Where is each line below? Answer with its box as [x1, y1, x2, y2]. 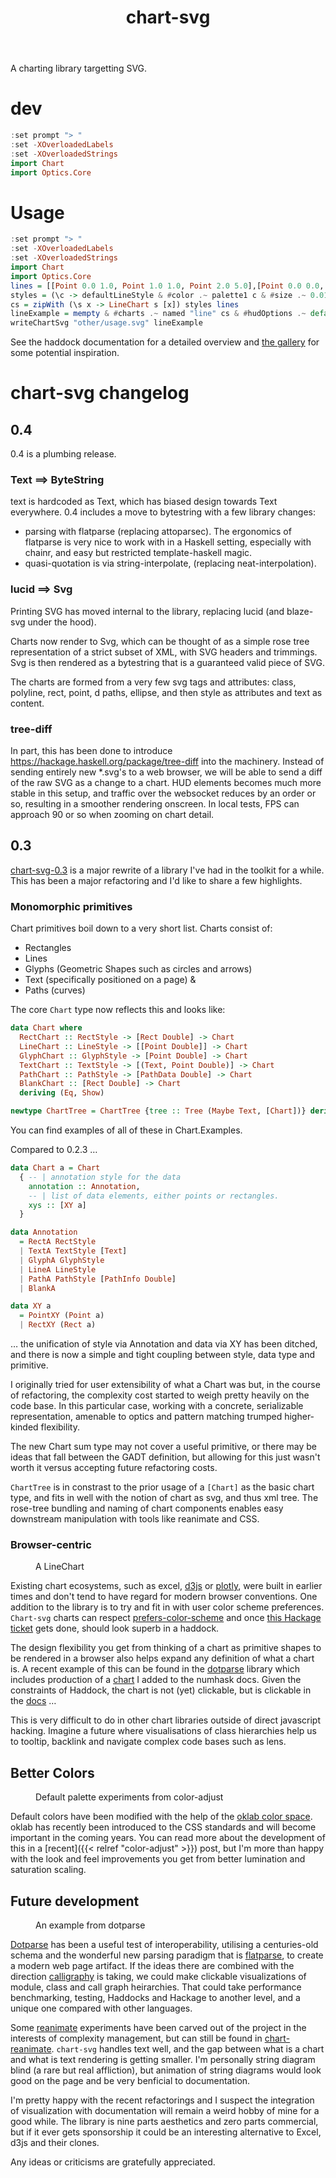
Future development [10, 1892, 140, 1910]
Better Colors [10, 1764, 95, 1781]
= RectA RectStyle [19, 1237, 97, 1247]
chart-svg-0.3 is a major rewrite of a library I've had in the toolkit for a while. [10, 864, 325, 876]
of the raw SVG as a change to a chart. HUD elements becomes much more [10, 777, 322, 789]
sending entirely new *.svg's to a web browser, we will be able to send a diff [10, 766, 323, 778]
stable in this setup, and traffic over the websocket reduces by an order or [10, 787, 317, 800]
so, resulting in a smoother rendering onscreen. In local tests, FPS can [10, 798, 300, 810]
